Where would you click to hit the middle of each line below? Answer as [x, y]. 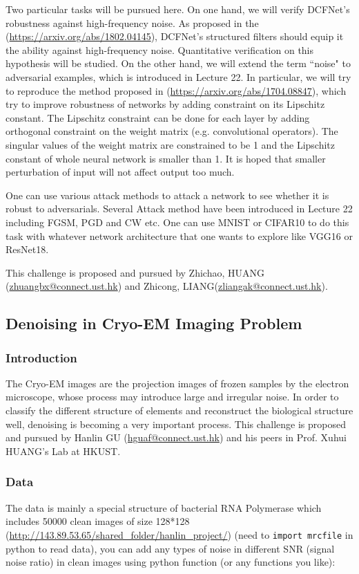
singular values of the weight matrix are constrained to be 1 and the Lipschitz [171, 144]
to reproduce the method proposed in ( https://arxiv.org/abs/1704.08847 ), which [176, 90]
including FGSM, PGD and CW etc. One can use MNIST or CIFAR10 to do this [177, 222]
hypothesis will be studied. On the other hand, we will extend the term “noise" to [178, 63]
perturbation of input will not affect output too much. [120, 172]
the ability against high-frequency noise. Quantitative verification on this [160, 49]
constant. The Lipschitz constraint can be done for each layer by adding [158, 117]
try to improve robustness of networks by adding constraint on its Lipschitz [165, 104]
